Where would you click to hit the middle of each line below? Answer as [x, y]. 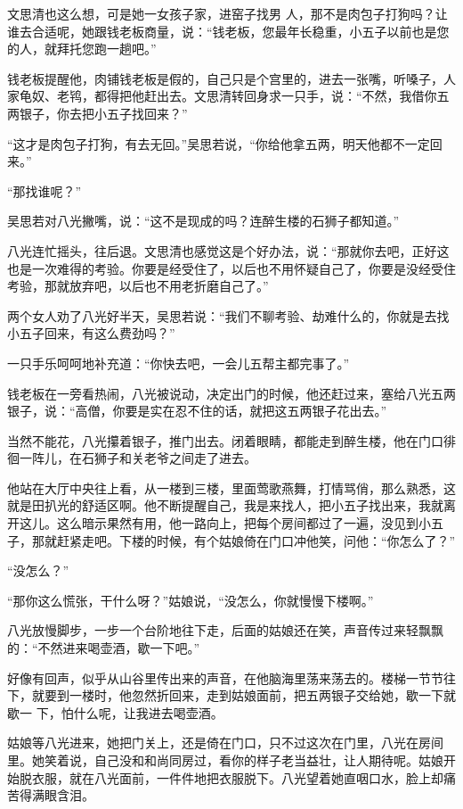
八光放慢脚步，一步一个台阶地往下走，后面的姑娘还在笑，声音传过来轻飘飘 [225, 630]
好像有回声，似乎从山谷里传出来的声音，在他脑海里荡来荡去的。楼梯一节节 [225, 677]
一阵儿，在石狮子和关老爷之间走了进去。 [138, 458]
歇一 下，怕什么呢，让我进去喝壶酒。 [115, 712]
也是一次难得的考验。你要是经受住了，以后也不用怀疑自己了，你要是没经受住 [231, 268]
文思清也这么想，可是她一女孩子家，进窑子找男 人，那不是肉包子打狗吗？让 [227, 13]
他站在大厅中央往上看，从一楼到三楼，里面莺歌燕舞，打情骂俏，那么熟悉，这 [231, 487]
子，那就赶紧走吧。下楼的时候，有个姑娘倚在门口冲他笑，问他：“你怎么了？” [231, 540]
